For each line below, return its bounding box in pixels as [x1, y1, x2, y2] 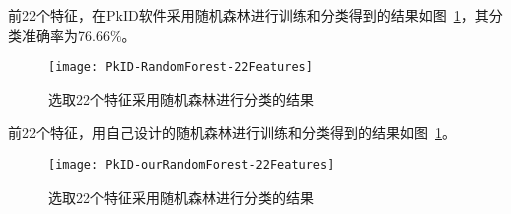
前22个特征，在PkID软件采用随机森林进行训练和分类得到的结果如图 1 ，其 [8, 5, 489, 25]
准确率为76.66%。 [21, 24, 136, 45]
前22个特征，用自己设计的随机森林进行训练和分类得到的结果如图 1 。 [8, 122, 456, 143]
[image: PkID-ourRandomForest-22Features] [48, 158, 335, 173]
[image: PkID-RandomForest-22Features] [48, 60, 313, 75]
